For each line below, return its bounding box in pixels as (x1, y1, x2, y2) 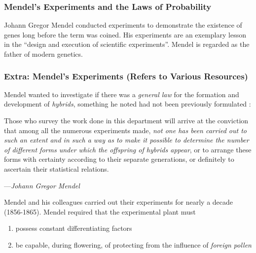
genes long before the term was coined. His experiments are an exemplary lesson (4, 29, 246, 39)
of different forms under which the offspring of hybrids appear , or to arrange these (4, 144, 252, 154)
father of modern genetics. (4, 49, 83, 59)
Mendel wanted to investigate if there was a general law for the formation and (4, 89, 239, 99)
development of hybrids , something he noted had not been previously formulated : (4, 99, 251, 109)
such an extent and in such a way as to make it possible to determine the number (4, 135, 249, 145)
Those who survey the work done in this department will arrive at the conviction (4, 115, 249, 125)
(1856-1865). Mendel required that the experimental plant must (4, 206, 196, 217)
